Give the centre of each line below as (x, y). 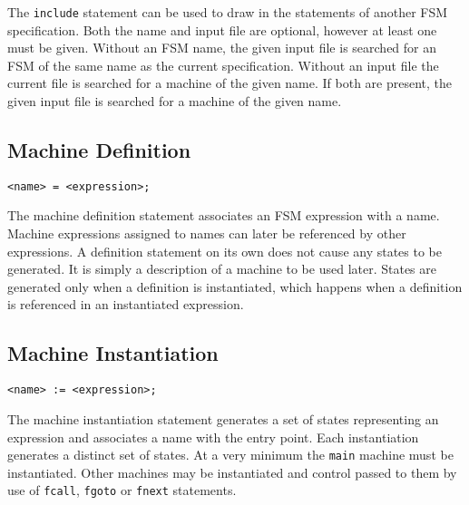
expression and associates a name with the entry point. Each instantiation (213, 437)
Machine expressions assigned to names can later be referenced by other (207, 233)
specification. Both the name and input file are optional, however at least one (222, 29)
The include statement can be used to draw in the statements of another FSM (228, 12)
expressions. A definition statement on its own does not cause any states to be (225, 251)
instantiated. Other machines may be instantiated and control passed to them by (232, 472)
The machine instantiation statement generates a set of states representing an (223, 418)
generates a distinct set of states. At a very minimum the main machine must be (230, 455)
